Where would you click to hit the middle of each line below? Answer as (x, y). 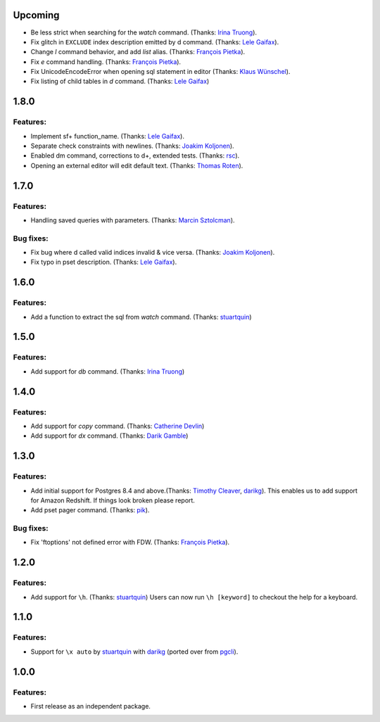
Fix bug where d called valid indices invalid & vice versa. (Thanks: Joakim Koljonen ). (153, 253)
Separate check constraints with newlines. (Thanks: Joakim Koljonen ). (133, 146)
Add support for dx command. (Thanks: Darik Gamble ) (109, 436)
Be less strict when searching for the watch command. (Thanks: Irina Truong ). (144, 32)
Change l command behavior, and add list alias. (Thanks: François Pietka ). (138, 52)
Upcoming (36, 15)
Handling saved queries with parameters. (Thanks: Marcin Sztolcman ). (133, 220)
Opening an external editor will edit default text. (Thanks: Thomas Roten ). (137, 165)
